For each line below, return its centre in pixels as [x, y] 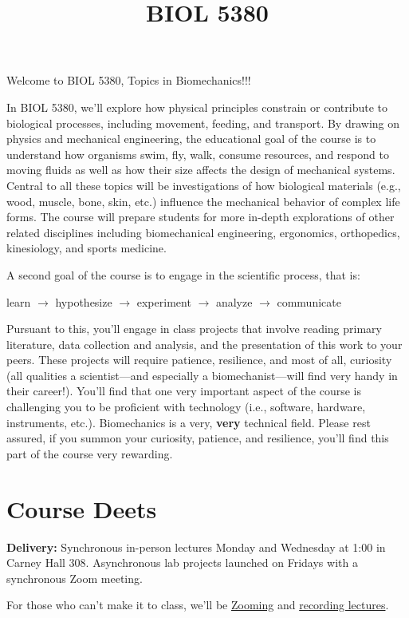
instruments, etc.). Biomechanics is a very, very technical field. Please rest [189, 422]
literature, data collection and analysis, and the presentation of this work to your [204, 344]
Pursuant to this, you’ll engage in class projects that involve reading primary [194, 329]
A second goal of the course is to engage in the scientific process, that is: [183, 274]
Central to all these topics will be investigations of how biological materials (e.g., [204, 185]
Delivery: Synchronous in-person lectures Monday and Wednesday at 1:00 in [196, 547]
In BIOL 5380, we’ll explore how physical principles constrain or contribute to [197, 107]
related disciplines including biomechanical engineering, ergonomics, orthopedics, [203, 232]
